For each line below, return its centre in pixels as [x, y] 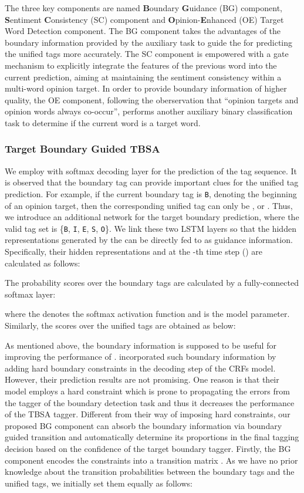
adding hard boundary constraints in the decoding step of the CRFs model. [140, 368]
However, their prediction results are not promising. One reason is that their [142, 379]
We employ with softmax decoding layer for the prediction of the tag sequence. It [151, 170]
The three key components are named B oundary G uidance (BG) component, [143, 8]
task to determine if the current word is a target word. [103, 122]
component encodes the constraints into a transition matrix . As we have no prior [151, 460]
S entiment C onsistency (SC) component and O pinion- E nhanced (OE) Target [144, 19]
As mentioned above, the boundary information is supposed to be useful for [141, 345]
